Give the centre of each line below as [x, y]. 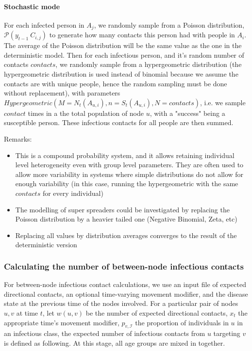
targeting [227, 333]
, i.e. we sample [223, 102]
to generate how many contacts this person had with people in [142, 35]
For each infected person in [44, 24]
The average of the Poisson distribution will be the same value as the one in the [123, 45]
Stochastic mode [32, 6]
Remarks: [18, 139]
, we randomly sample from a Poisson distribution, [169, 24]
